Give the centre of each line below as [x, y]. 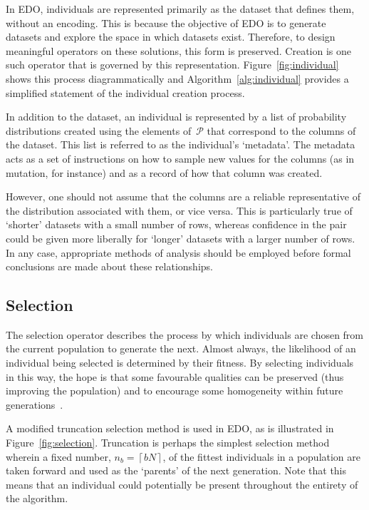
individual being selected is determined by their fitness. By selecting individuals [180, 363]
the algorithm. [37, 498]
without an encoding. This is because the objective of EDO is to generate [166, 22]
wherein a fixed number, [58, 456]
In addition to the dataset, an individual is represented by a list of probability [176, 117]
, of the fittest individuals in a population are [262, 456]
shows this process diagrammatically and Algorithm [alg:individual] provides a [177, 78]
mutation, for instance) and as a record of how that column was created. [164, 172]
